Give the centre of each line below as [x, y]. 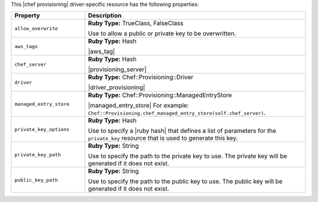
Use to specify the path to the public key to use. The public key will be [185, 181]
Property [27, 16]
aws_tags [26, 46]
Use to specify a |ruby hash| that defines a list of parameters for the [182, 131]
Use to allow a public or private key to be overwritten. [162, 33]
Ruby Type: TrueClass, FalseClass [136, 23]
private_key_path [38, 155]
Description [105, 16]
